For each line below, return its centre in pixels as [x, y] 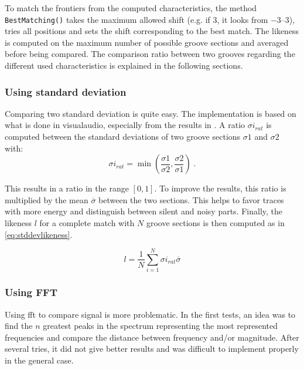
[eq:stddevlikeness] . [39, 234]
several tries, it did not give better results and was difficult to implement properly [152, 349]
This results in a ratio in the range [67, 188]
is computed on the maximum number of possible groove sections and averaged [147, 42]
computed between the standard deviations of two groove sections [123, 137]
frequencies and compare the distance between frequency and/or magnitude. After [152, 337]
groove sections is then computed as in [215, 223]
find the [19, 326]
